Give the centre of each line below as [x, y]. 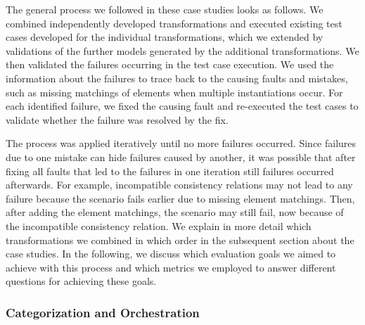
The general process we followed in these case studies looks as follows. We [165, 9]
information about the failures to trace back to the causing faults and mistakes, [177, 78]
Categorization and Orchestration [103, 312]
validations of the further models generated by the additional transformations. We [182, 50]
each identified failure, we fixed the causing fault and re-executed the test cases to [182, 106]
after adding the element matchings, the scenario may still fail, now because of [175, 212]
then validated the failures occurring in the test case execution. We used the [170, 64]
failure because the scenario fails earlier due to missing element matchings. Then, [180, 198]
